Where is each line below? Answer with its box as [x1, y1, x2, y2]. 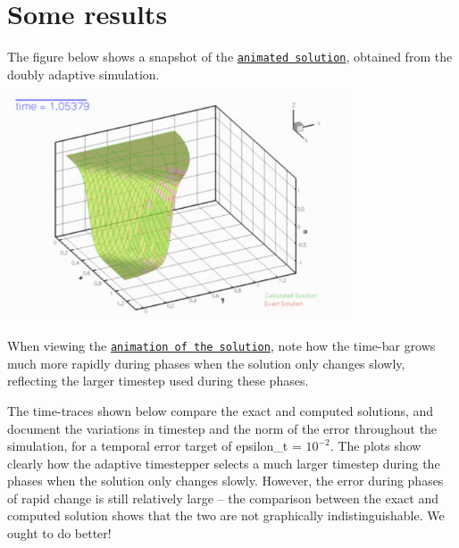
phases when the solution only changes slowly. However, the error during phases [7, 471, 444, 490]
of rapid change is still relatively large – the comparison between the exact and [7, 488, 438, 507]
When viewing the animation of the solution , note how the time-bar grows [7, 336, 436, 355]
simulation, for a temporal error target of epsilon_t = [7, 436, 302, 455]
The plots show [338, 436, 421, 455]
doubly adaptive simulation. [7, 64, 160, 83]
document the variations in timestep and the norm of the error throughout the [7, 419, 438, 437]
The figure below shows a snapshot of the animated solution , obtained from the [7, 47, 453, 66]
